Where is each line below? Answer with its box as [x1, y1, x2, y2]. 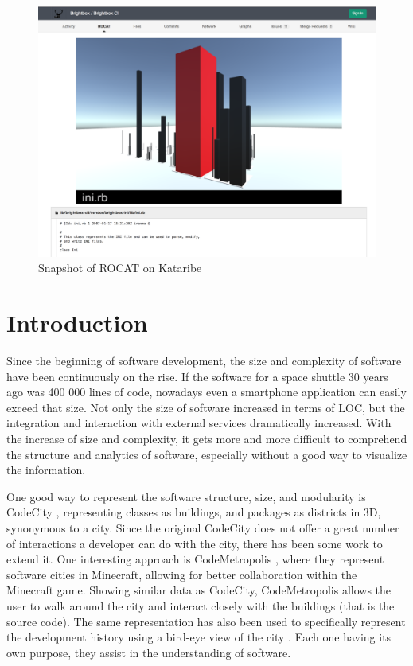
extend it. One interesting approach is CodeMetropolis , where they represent [6, 551, 384, 567]
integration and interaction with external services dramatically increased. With [6, 415, 392, 431]
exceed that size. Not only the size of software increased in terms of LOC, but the [6, 399, 405, 415]
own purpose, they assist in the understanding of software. [6, 644, 291, 660]
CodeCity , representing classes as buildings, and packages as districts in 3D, [6, 504, 381, 520]
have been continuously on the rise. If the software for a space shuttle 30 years [6, 368, 388, 384]
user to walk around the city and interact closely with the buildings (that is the [6, 597, 395, 613]
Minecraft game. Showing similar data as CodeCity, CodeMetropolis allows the [6, 582, 392, 598]
